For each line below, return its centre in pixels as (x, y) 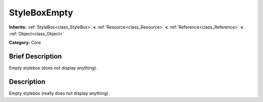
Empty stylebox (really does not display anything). (59, 93)
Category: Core (25, 43)
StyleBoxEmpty (41, 13)
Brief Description (35, 56)
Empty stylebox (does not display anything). (53, 68)
